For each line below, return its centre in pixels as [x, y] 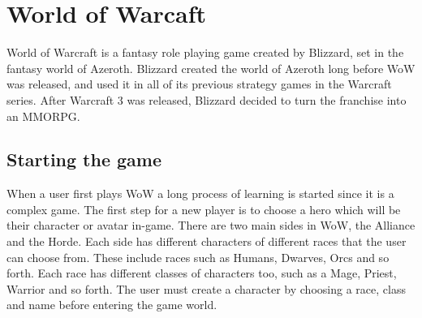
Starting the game [84, 159]
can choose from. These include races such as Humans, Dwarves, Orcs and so [198, 257]
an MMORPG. [43, 116]
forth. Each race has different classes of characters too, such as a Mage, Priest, [202, 273]
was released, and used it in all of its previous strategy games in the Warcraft [199, 84]
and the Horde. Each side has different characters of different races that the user [207, 241]
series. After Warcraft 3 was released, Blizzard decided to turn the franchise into [207, 99]
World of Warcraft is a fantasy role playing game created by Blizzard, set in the [205, 52]
